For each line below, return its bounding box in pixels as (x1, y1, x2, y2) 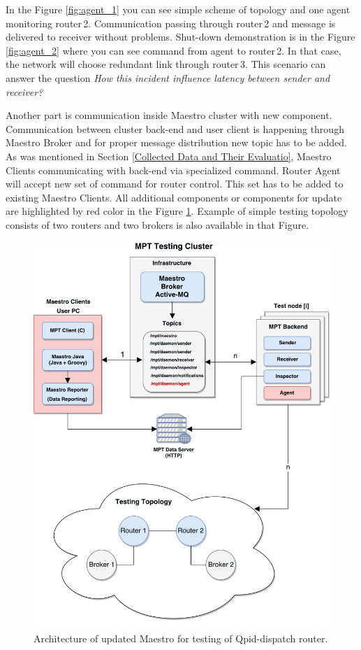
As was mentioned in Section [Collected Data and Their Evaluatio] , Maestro (6, 148, 332, 163)
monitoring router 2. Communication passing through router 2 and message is (6, 15, 336, 30)
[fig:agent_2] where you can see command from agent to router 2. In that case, (6, 43, 341, 57)
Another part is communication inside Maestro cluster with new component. (6, 108, 332, 122)
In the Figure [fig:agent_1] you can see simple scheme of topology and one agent (6, 2, 351, 16)
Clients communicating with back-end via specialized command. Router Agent (6, 162, 341, 177)
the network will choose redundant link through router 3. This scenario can (6, 57, 326, 71)
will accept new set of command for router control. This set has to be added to (6, 176, 344, 191)
